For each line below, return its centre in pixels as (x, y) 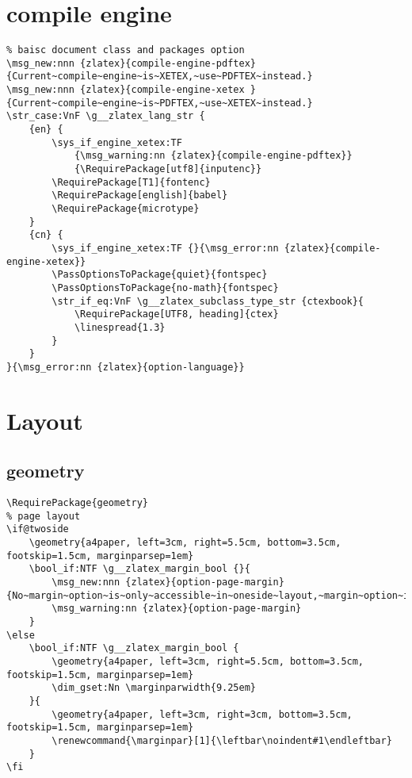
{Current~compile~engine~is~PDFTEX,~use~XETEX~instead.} (160, 103)
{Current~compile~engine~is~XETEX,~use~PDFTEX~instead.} (160, 77)
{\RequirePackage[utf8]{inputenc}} (168, 169)
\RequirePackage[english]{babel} (140, 195)
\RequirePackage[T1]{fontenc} (131, 182)
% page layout (44, 516)
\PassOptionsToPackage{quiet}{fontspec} (160, 275)
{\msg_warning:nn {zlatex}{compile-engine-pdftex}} (213, 156)
